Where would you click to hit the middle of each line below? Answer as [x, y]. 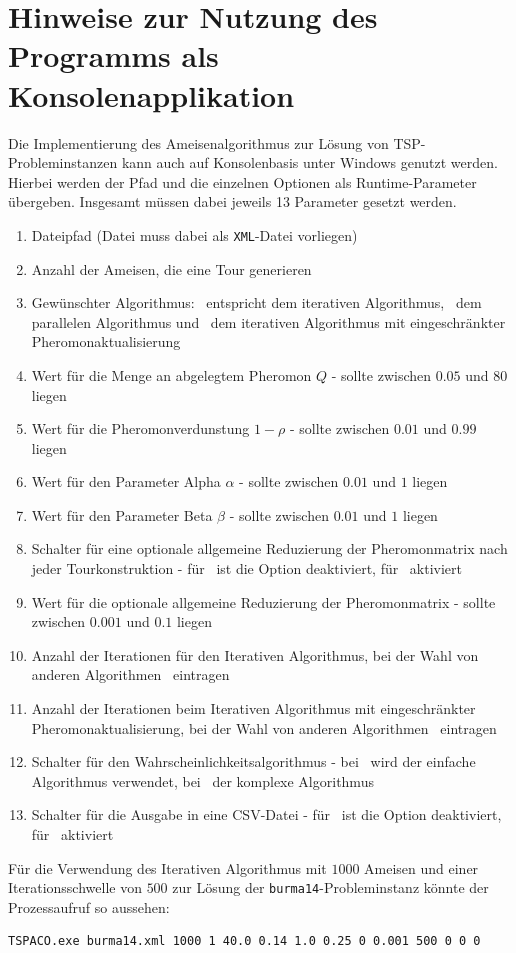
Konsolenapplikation [151, 94]
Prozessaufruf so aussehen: [89, 906]
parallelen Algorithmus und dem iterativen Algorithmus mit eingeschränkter [268, 321]
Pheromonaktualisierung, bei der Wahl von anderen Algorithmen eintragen [264, 727]
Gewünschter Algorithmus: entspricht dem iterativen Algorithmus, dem [256, 302]
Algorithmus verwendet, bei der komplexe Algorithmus [202, 780]
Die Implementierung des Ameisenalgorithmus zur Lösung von [198, 142]
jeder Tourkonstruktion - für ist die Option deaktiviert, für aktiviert [247, 568]
